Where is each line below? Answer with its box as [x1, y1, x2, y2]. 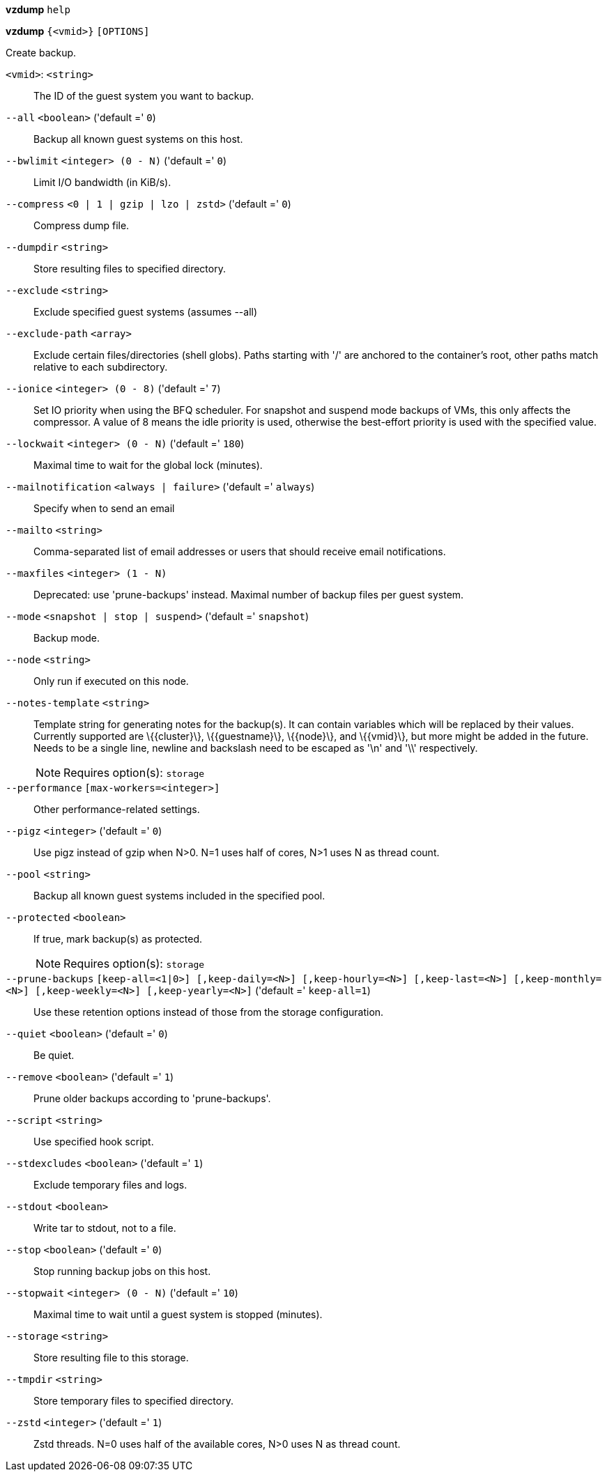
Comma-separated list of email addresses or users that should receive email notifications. [33, 546, 446, 557]
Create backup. [6, 47, 77, 59]
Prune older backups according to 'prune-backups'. [33, 1092, 271, 1104]
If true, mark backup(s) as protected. [33, 933, 203, 945]
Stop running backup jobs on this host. [33, 1265, 211, 1277]
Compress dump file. [33, 219, 130, 231]
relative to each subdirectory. [33, 361, 168, 373]
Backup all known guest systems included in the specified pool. [33, 890, 325, 902]
